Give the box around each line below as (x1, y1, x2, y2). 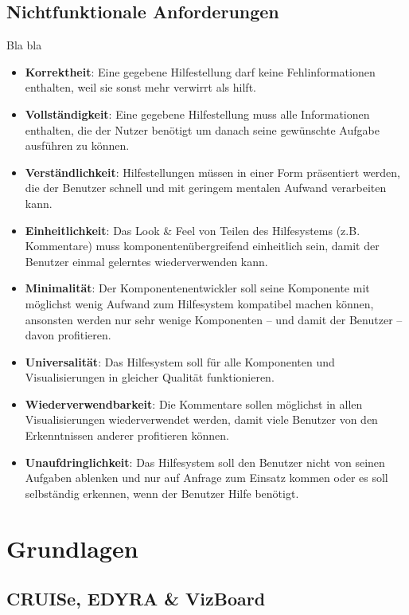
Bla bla (6, 37, 42, 53)
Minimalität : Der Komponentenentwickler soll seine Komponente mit (25, 280, 370, 296)
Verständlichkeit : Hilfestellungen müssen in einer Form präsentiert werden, (25, 163, 401, 180)
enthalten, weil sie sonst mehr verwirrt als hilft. (25, 79, 256, 96)
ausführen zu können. (25, 137, 130, 154)
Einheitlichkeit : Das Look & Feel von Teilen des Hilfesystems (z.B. (25, 221, 360, 238)
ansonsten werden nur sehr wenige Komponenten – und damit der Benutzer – (25, 311, 403, 327)
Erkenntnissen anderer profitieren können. (25, 427, 229, 444)
